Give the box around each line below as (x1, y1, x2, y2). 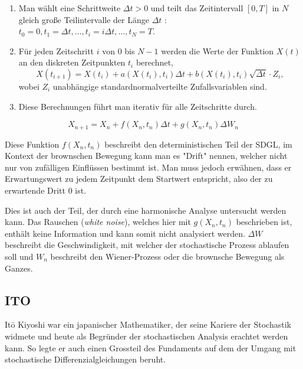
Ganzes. (5, 262, 33, 274)
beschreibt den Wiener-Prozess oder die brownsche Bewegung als (50, 250, 285, 262)
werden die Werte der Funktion (161, 44, 274, 57)
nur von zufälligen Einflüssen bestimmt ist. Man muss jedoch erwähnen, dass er (5, 161, 292, 173)
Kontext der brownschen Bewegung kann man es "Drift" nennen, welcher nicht (5, 149, 288, 162)
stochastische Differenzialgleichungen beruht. (5, 353, 166, 365)
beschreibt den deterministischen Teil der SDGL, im (104, 138, 292, 150)
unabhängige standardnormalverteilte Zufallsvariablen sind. (52, 80, 267, 92)
